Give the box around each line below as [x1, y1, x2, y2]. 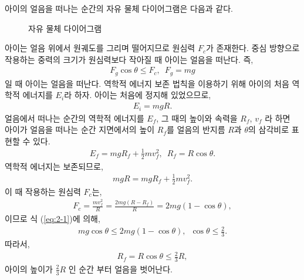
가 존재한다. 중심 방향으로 [205, 42, 300, 54]
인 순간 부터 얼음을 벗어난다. [68, 262, 173, 275]
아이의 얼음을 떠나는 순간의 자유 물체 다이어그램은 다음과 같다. [5, 2, 233, 14]
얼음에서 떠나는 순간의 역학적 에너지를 [5, 112, 144, 124]
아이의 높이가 [5, 262, 53, 275]
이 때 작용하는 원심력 [5, 185, 81, 197]
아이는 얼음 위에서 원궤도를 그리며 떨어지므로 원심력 [5, 42, 195, 54]
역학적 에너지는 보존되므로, [5, 160, 103, 172]
